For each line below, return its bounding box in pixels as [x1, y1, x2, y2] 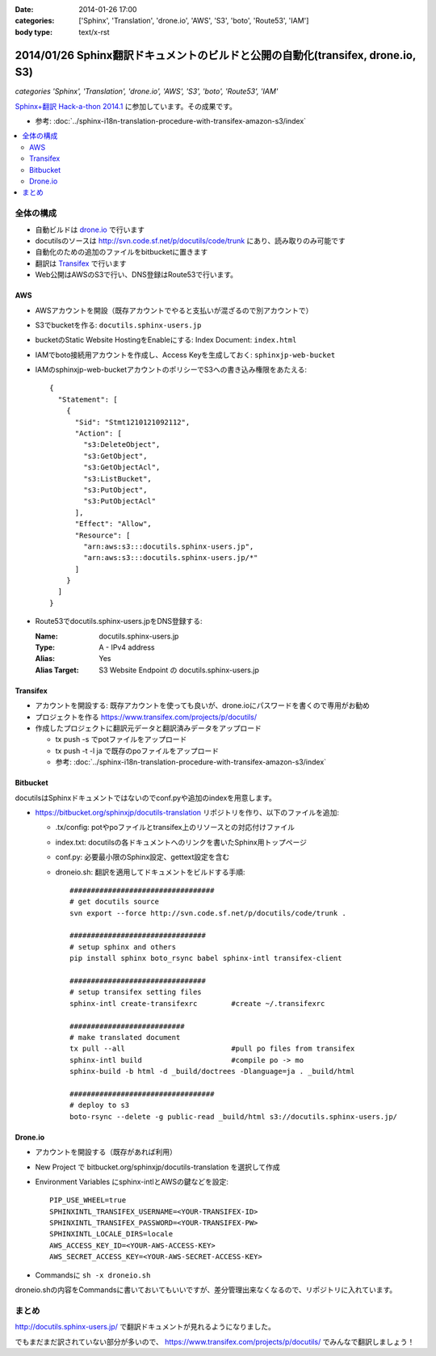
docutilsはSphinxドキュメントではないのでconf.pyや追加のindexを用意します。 [15, 793, 276, 802]
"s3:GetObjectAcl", [83, 463, 161, 472]
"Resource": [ [74, 530, 131, 540]
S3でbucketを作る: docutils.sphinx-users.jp [35, 320, 202, 330]
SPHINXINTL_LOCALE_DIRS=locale [49, 1229, 174, 1239]
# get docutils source [69, 897, 160, 907]
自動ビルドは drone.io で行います [35, 225, 145, 234]
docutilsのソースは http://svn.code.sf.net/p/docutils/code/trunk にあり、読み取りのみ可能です [35, 235, 346, 246]
